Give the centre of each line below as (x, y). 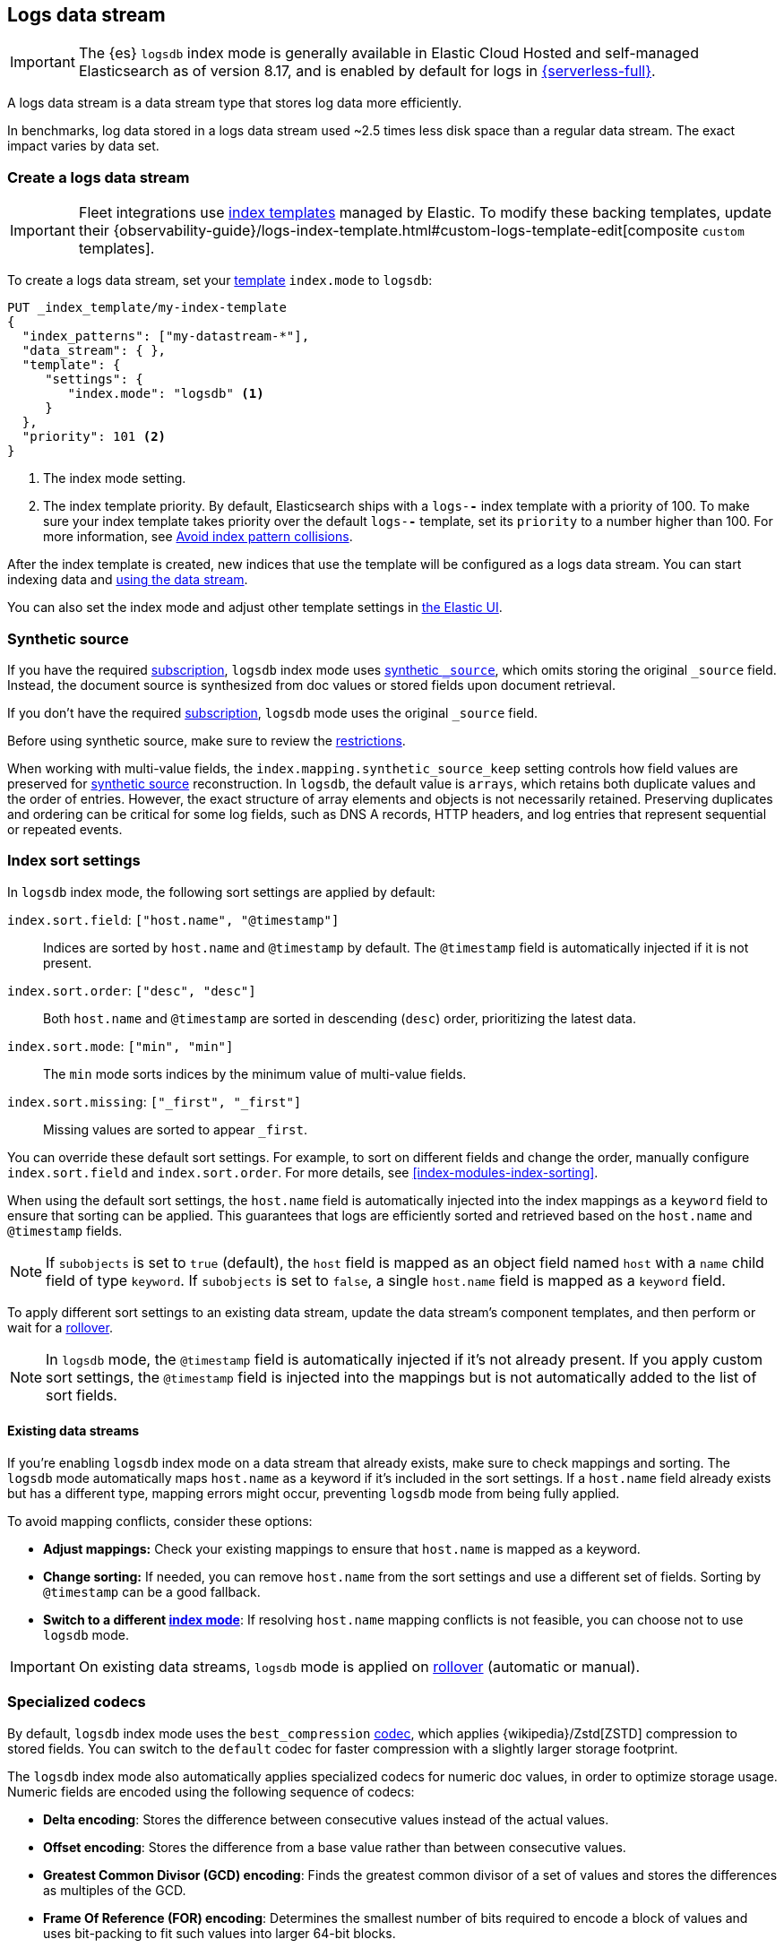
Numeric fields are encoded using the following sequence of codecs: (211, 1791)
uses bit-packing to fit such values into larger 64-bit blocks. (220, 1933)
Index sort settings (74, 861)
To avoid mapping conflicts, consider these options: (160, 1521)
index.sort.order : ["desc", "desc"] (132, 990)
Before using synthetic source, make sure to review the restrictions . (207, 740)
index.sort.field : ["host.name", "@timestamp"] (173, 919)
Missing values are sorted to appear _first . (175, 1129)
